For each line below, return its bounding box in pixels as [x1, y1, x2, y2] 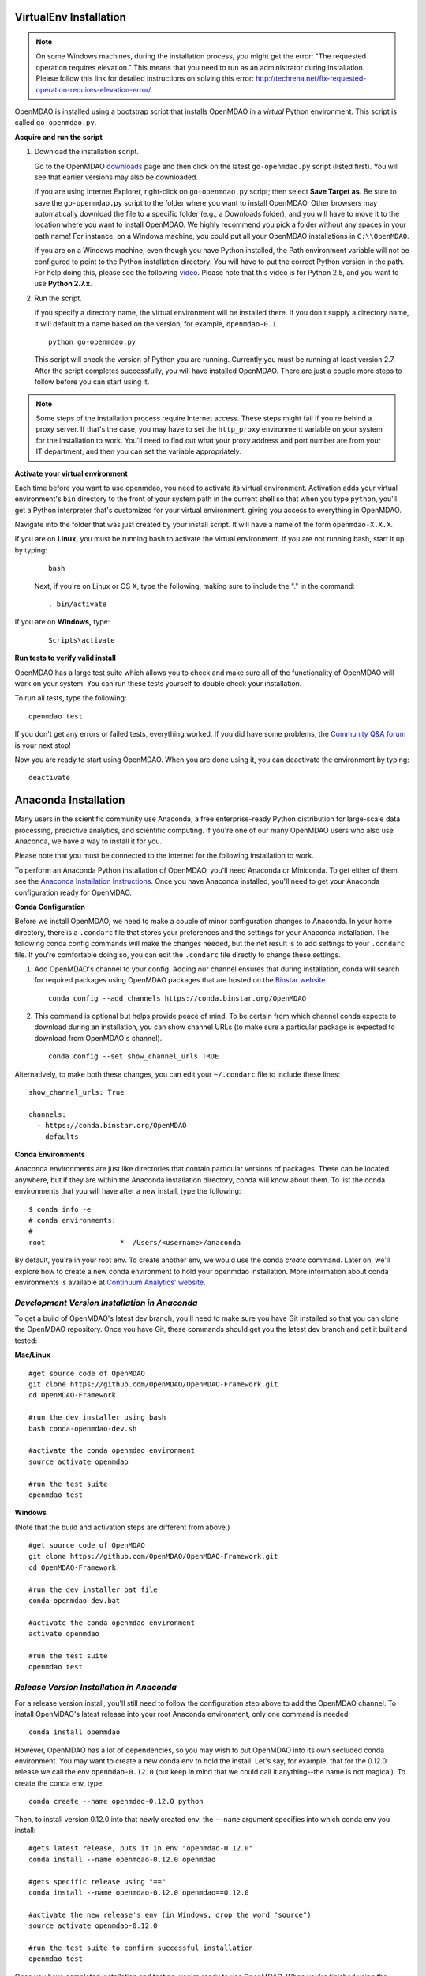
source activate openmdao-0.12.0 [28, 1921, 158, 1930]
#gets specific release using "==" [28, 1877, 166, 1886]
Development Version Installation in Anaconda [14, 1297, 198, 1308]
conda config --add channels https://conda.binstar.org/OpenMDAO [48, 994, 307, 1003]
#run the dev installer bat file [28, 1585, 158, 1594]
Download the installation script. [34, 147, 140, 156]
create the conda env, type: [14, 1778, 104, 1788]
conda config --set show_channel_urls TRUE [48, 1052, 219, 1061]
